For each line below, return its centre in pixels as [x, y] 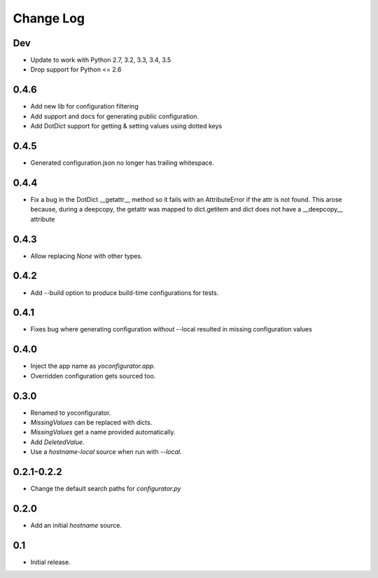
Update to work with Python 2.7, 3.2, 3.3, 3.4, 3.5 [101, 60]
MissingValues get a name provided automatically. [103, 432]
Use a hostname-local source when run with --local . [106, 452]
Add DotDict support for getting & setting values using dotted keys [126, 126]
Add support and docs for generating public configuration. [115, 116]
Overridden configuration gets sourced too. [93, 376]
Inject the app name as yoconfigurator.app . [93, 366]
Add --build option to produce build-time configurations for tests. [125, 293]
